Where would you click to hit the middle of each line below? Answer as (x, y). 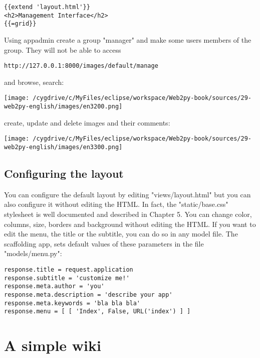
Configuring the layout (64, 173)
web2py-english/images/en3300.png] (63, 147)
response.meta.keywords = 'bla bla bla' (72, 303)
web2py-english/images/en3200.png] (63, 107)
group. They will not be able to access (63, 49)
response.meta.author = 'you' (54, 286)
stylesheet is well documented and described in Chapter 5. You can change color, (128, 214)
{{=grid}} (20, 24)
